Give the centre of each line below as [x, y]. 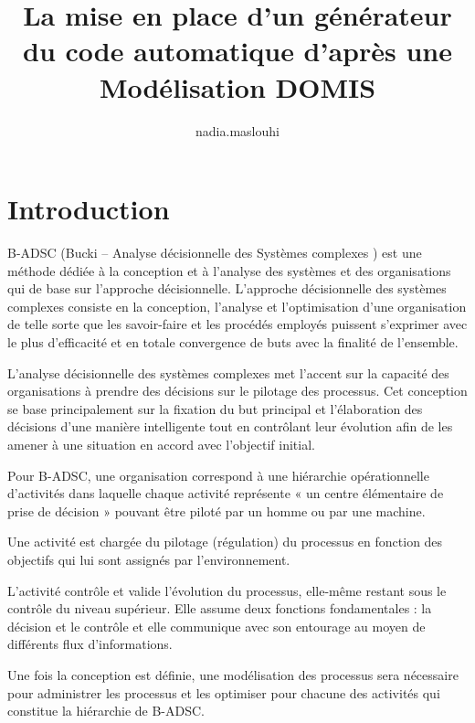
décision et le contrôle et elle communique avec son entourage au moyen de [216, 626]
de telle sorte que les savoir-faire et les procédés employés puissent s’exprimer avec [237, 324]
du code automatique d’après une [237, 51]
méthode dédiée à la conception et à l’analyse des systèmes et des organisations [229, 270]
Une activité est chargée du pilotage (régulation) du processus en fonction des [225, 542]
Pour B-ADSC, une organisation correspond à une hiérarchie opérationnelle [218, 475]
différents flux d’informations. [90, 644]
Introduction [89, 209]
